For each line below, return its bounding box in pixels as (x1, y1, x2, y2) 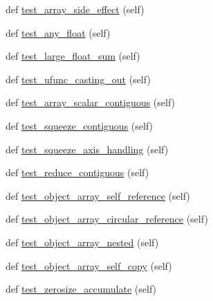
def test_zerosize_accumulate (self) (6, 282, 157, 296)
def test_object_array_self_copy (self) (6, 258, 172, 273)
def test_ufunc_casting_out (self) (6, 71, 151, 86)
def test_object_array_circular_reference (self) (6, 212, 208, 226)
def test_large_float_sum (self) (6, 49, 140, 63)
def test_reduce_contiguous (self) (6, 165, 149, 180)
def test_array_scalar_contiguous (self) (6, 95, 176, 110)
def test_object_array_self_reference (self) (6, 188, 190, 203)
